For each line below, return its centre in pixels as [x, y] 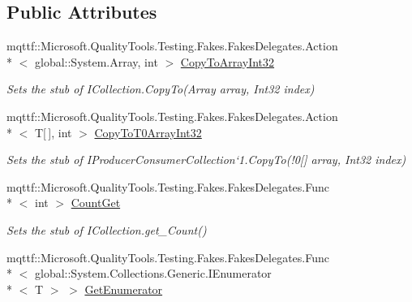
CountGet [96, 203]
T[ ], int [53, 132]
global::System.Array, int [96, 61]
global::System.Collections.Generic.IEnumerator [153, 273]
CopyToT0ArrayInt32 [148, 132]
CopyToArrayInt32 [227, 61]
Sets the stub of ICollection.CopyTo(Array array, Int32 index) [161, 89]
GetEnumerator [124, 289]
